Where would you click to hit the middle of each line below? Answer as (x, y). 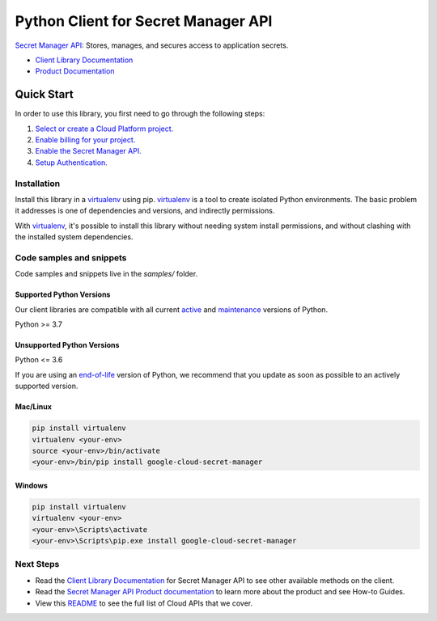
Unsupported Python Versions (67, 345)
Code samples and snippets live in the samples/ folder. (106, 274)
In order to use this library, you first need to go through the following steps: (140, 114)
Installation (38, 184)
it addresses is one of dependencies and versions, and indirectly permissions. (145, 211)
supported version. (47, 386)
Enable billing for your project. (85, 140)
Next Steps (37, 564)
